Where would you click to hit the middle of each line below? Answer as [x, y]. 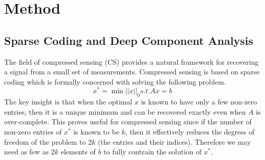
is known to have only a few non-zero [199, 102]
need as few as [26, 152]
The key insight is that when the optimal [68, 102]
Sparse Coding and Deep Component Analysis [129, 40]
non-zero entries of [33, 132]
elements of [78, 152]
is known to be [96, 132]
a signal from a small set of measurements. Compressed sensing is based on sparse [132, 72]
